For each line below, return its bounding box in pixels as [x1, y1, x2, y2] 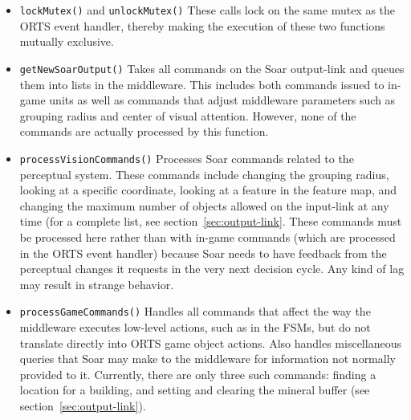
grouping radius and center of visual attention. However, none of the [19, 107, 356, 124]
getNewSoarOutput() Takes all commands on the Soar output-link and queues [19, 59, 405, 76]
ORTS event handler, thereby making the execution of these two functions [19, 17, 385, 34]
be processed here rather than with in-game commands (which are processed [19, 228, 396, 245]
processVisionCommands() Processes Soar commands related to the [19, 149, 354, 166]
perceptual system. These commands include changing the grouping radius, [19, 165, 389, 182]
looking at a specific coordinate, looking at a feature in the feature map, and [19, 181, 397, 198]
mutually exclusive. [19, 33, 114, 50]
